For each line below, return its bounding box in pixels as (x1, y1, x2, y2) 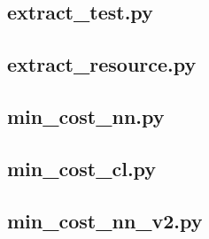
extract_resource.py (7, 50, 197, 78)
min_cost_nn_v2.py (7, 206, 203, 234)
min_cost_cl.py (7, 154, 157, 181)
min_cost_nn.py (7, 102, 165, 129)
